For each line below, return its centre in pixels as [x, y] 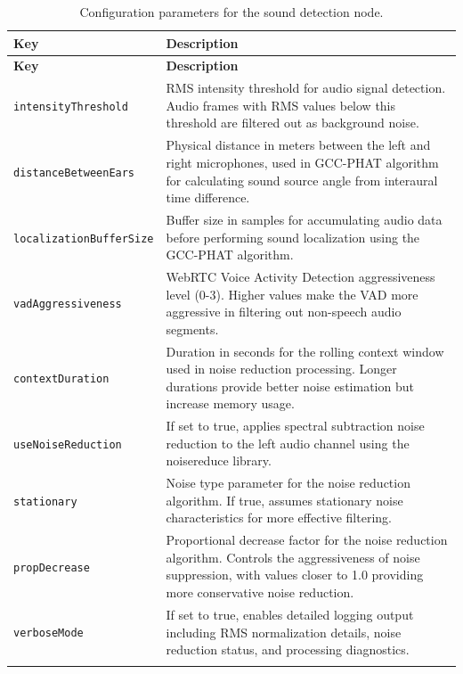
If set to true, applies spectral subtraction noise [295, 426]
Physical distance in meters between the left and [298, 145]
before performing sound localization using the [293, 237]
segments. [192, 329]
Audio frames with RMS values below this [281, 105]
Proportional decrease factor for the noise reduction [307, 540]
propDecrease [52, 567]
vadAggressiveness [68, 304]
